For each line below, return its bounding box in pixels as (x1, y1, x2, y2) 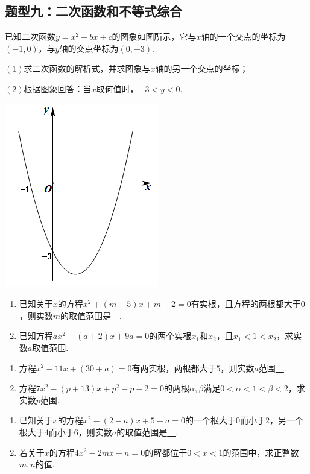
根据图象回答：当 (24, 82, 92, 95)
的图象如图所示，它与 (112, 30, 197, 43)
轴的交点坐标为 (59, 42, 119, 54)
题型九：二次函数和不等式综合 (5, 2, 182, 21)
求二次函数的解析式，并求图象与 (24, 62, 151, 75)
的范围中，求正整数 (223, 446, 299, 458)
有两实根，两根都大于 (131, 361, 217, 374)
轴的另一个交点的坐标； (155, 62, 248, 75)
